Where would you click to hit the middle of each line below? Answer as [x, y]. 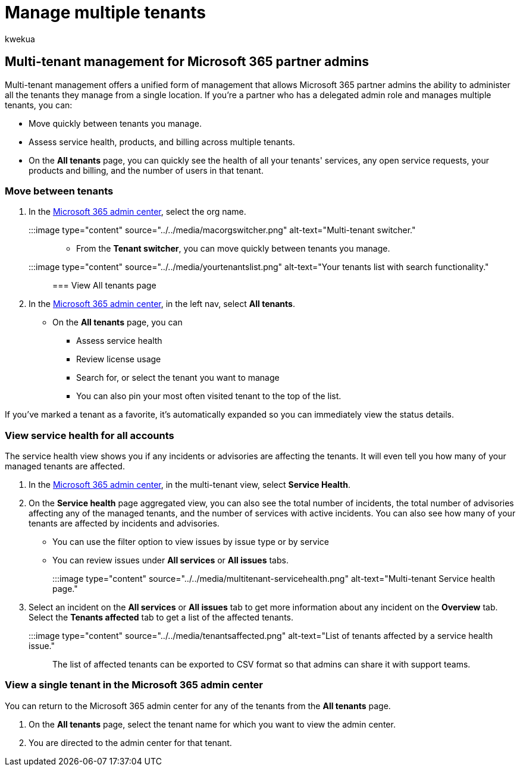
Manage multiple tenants [105, 12]
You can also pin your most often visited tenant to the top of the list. [209, 396]
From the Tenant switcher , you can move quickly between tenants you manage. [233, 249]
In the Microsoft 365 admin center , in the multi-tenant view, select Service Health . [190, 485]
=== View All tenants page [104, 286]
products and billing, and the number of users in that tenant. [146, 170]
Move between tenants [59, 191]
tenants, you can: [39, 105]
